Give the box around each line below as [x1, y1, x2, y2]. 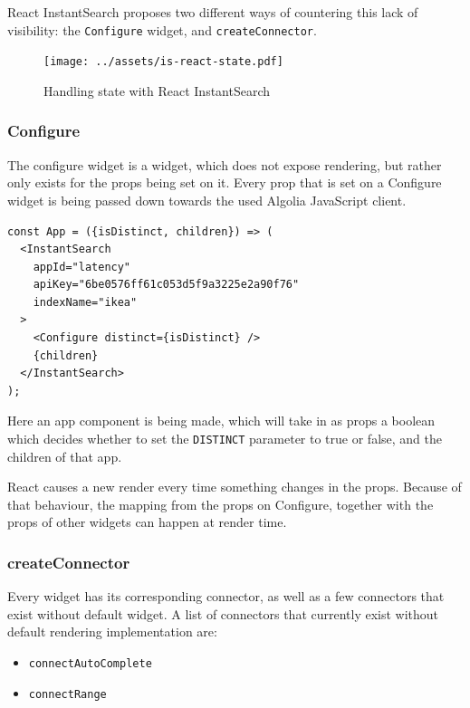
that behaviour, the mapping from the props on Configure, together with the [7, 494, 434, 513]
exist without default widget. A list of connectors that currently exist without [7, 604, 439, 623]
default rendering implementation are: [7, 622, 217, 641]
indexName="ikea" [33, 295, 138, 309]
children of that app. [7, 446, 122, 465]
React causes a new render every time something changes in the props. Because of [7, 477, 462, 496]
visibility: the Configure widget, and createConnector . [7, 20, 317, 39]
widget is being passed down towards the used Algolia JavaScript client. [7, 190, 407, 209]
